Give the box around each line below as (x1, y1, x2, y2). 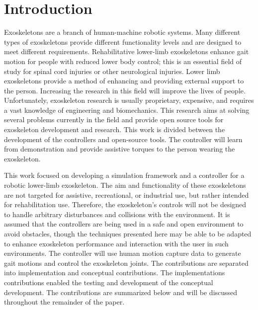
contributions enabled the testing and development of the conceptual (4, 277, 213, 287)
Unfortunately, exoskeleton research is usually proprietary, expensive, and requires (4, 95, 254, 105)
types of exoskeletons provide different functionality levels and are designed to (4, 36, 242, 47)
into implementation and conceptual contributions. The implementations (4, 267, 225, 278)
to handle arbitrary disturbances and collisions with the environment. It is (4, 209, 230, 219)
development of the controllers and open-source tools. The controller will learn (4, 134, 243, 144)
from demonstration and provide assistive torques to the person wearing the (4, 144, 235, 154)
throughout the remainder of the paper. (4, 297, 125, 307)
